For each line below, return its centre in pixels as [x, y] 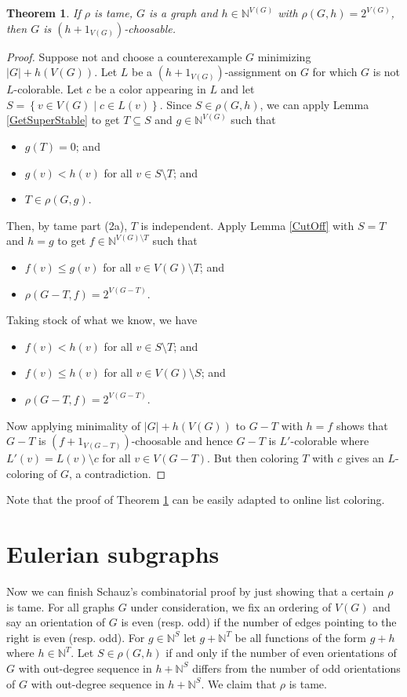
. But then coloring [253, 458]
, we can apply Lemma [314, 104]
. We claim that [239, 683]
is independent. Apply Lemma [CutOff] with [247, 225]
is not [387, 72]
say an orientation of [56, 622]
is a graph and [184, 13]
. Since [176, 104]
